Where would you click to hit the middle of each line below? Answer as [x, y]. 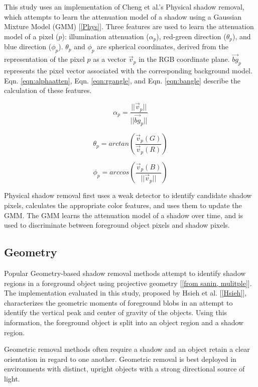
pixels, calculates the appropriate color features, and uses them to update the [123, 205]
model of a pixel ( [31, 36]
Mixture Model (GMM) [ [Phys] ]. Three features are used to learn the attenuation [129, 26]
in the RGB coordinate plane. [184, 59]
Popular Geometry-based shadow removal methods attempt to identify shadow [125, 273]
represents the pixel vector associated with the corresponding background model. [128, 71]
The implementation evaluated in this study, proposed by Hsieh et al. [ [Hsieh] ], [125, 293]
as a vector [110, 59]
